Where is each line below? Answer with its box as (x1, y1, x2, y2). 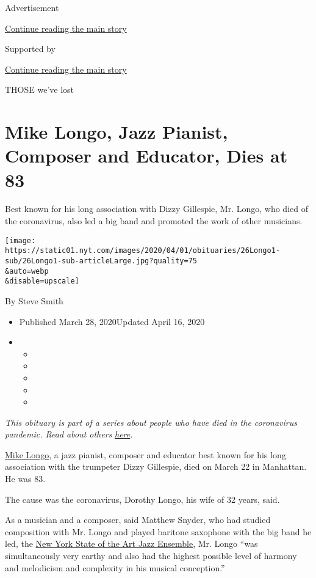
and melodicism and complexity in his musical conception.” (5, 561, 225, 574)
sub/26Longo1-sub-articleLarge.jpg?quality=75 (5, 256, 197, 265)
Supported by (5, 42, 56, 55)
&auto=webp (5, 266, 49, 276)
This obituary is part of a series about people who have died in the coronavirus (5, 415, 297, 428)
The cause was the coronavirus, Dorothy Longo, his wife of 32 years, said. (5, 492, 280, 505)
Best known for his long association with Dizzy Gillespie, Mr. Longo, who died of (5, 202, 308, 215)
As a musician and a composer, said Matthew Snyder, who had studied (5, 513, 271, 526)
